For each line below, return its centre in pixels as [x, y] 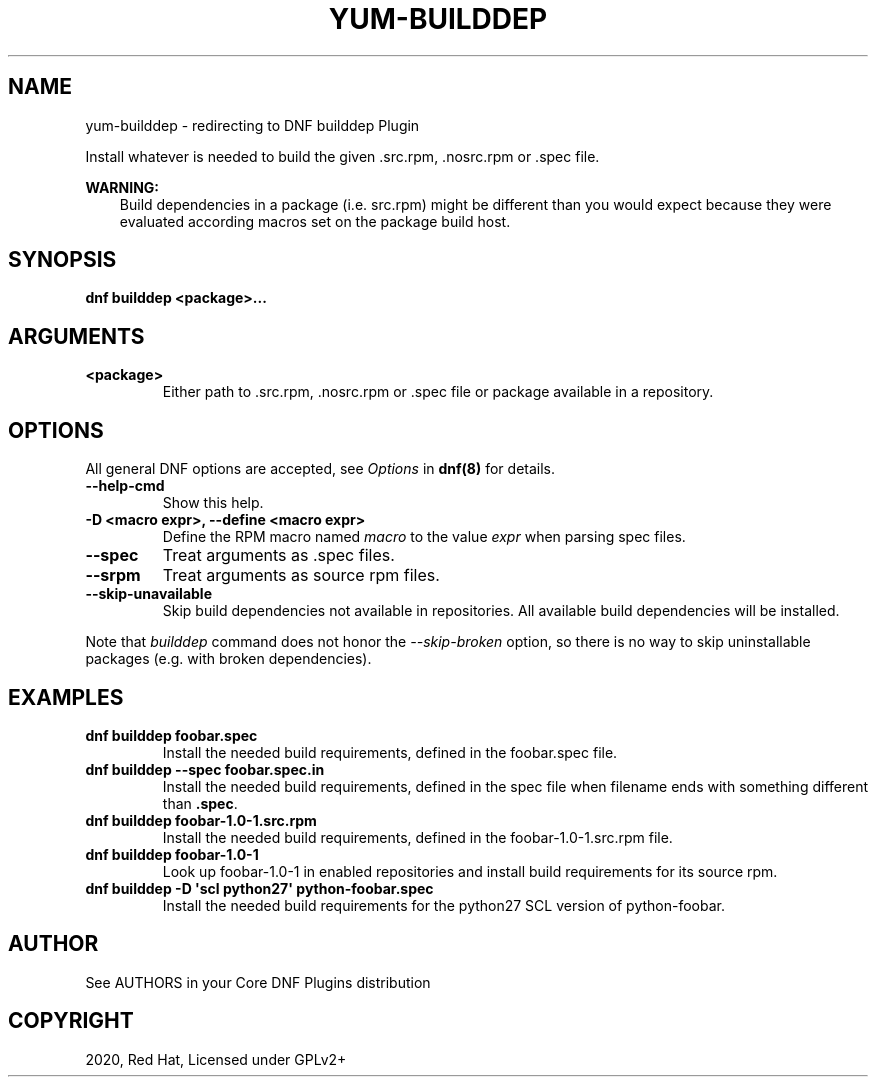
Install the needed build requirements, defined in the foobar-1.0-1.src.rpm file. [417, 837]
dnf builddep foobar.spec [171, 735]
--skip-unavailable [148, 594]
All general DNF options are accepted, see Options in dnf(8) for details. [320, 469]
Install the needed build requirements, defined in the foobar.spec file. [390, 752]
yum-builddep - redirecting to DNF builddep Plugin [252, 125]
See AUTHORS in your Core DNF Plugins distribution [258, 982]
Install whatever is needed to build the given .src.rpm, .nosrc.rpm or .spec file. [342, 156]
